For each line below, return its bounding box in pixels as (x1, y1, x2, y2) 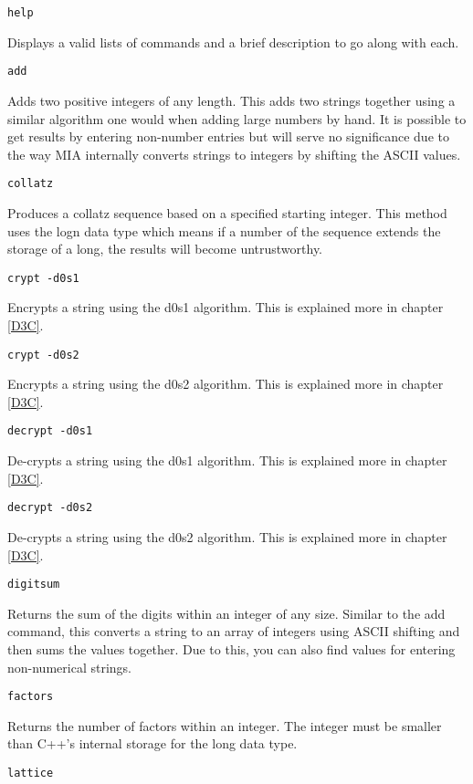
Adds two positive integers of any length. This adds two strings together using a (7, 90, 456, 110)
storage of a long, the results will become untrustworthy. (7, 239, 323, 258)
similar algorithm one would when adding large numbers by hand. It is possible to (7, 109, 467, 128)
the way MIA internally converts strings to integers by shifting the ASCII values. (7, 144, 461, 163)
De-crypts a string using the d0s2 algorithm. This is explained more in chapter (7, 527, 447, 546)
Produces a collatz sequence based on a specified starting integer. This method (7, 203, 447, 222)
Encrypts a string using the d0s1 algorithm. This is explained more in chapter (7, 298, 444, 317)
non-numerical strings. (7, 657, 131, 676)
